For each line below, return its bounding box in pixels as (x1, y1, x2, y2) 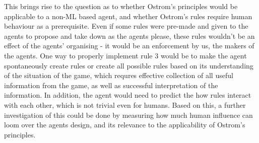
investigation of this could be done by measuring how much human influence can (4, 109, 253, 120)
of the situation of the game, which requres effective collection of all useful (4, 70, 233, 81)
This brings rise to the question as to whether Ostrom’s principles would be (4, 1, 238, 11)
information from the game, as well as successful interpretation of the (4, 80, 218, 90)
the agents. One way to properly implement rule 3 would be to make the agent (4, 50, 247, 60)
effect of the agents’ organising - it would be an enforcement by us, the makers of (4, 40, 254, 51)
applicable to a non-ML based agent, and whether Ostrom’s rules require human (4, 11, 252, 21)
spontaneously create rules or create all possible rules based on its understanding (4, 60, 253, 70)
